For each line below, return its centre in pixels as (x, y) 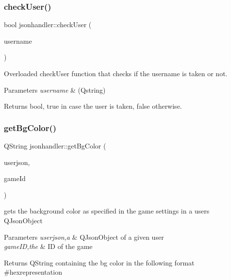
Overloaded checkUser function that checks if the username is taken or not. (116, 73)
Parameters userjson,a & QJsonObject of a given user (84, 237)
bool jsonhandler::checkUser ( (48, 25)
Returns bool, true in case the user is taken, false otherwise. (93, 106)
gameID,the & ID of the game (48, 246)
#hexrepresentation (33, 272)
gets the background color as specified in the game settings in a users (107, 211)
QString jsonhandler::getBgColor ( (55, 146)
